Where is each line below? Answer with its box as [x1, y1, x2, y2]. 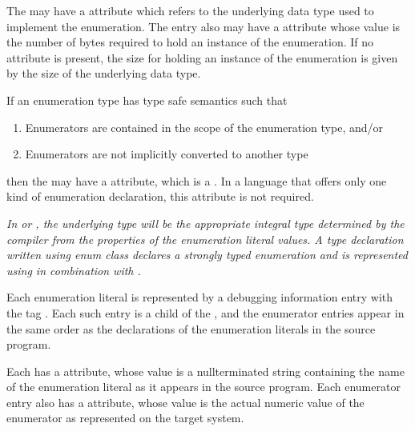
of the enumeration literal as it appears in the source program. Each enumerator [6, 378, 401, 395]
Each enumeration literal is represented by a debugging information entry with [6, 289, 393, 305]
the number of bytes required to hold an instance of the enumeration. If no [6, 34, 374, 50]
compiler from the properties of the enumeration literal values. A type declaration [6, 230, 404, 247]
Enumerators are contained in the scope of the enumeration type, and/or [25, 118, 384, 135]
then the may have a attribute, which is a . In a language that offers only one [6, 172, 387, 189]
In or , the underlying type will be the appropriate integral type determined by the [6, 214, 405, 231]
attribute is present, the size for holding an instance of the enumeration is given [6, 49, 398, 66]
